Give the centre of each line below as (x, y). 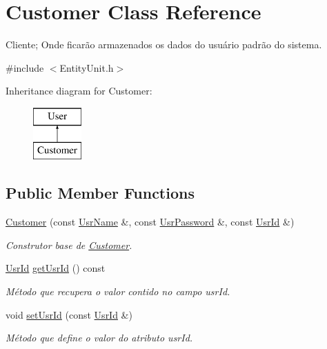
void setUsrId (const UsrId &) (69, 314)
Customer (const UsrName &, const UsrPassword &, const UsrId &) (150, 222)
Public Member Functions (100, 193)
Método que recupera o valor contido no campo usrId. (118, 291)
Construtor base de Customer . (69, 245)
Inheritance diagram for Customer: (79, 91)
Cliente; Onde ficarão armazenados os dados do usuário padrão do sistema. (164, 44)
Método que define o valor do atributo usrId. (99, 338)
